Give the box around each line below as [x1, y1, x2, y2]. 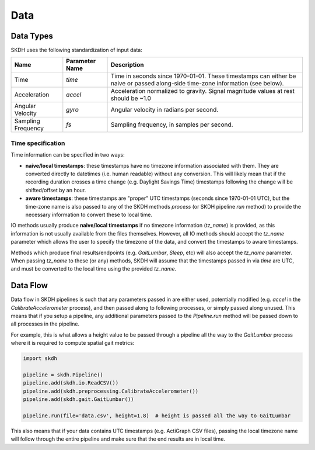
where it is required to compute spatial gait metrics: [10, 340, 135, 347]
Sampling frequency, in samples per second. [111, 120, 233, 129]
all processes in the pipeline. [10, 320, 80, 327]
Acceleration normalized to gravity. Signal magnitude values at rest [111, 87, 295, 95]
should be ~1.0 [111, 94, 152, 102]
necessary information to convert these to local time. [25, 211, 153, 218]
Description [111, 61, 144, 69]
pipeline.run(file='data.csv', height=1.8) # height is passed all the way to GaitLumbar [23, 412, 291, 419]
